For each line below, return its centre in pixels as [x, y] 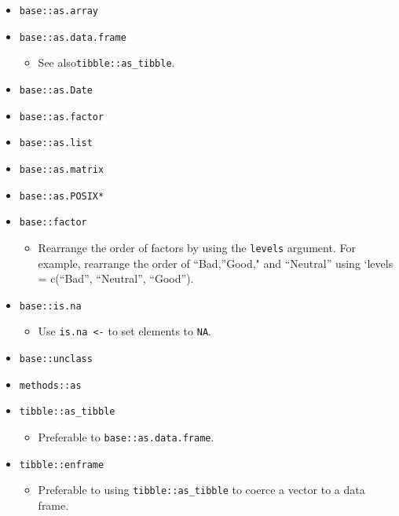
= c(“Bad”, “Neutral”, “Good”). [116, 278]
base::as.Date [56, 90]
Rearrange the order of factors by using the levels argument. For [197, 247]
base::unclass [56, 359]
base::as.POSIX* [62, 196]
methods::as [50, 385]
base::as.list [56, 143]
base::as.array [59, 11]
